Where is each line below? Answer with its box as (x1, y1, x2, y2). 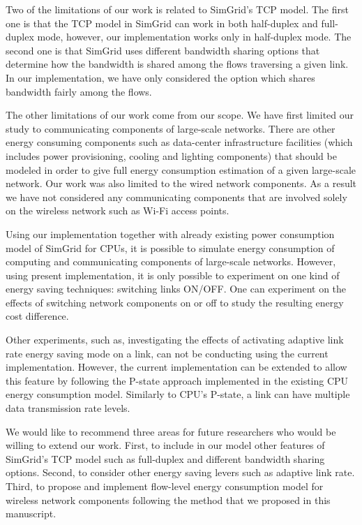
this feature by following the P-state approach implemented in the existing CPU (6, 373, 349, 387)
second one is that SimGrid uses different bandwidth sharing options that (6, 43, 320, 57)
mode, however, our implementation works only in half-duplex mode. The (37, 29, 352, 44)
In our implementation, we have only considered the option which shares (6, 70, 315, 84)
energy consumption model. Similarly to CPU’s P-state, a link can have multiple (6, 387, 350, 401)
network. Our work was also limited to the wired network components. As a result (6, 176, 357, 191)
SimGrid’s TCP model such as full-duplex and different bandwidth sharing (6, 451, 325, 466)
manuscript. (6, 506, 56, 521)
